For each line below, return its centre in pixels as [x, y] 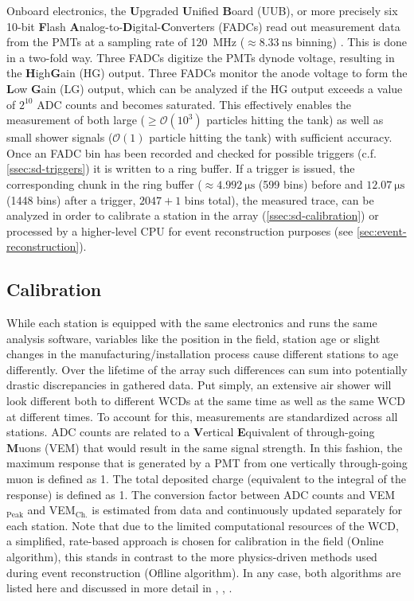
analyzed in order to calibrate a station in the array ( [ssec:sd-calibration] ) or [193, 215]
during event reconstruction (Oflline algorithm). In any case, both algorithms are [204, 572]
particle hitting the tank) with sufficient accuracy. [271, 137]
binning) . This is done [352, 42]
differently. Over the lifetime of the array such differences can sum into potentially [207, 369]
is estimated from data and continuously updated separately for [247, 510]
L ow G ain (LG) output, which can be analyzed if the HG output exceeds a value [205, 88]
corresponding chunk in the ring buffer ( [104, 183]
